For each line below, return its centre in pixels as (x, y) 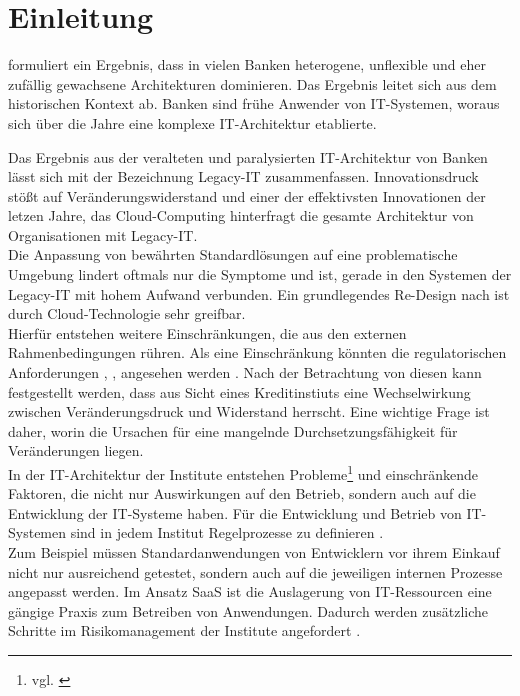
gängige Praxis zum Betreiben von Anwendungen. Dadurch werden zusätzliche (248, 610)
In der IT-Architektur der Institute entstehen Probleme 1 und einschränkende (243, 472)
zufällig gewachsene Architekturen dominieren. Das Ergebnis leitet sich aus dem (252, 83)
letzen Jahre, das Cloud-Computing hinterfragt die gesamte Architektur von (241, 215)
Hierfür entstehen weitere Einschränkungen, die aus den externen (207, 332)
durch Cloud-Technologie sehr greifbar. (127, 313)
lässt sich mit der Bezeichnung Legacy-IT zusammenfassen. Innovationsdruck (243, 176)
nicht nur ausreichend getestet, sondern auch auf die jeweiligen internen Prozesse (255, 571)
